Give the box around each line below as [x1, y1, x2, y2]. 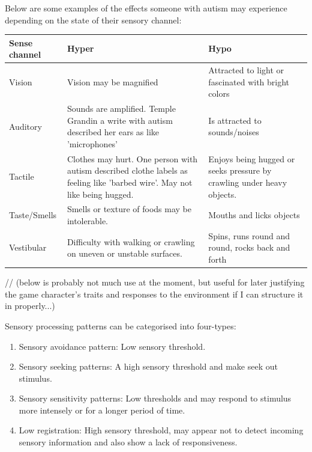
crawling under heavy [208, 176, 287, 188]
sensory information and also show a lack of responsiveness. [19, 436, 238, 448]
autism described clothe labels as [67, 164, 188, 177]
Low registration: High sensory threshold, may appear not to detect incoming [19, 424, 304, 436]
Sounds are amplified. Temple [67, 102, 176, 115]
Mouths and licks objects [208, 209, 300, 221]
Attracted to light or [208, 64, 284, 76]
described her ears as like [67, 126, 160, 138]
